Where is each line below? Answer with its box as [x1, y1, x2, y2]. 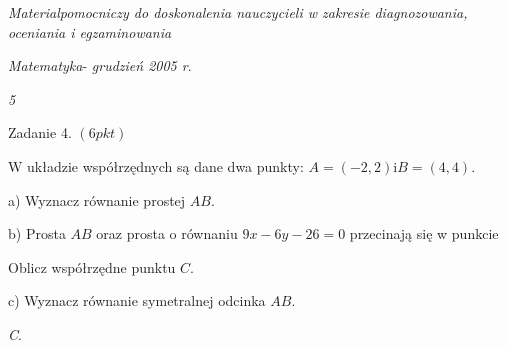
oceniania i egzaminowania [8, 21, 172, 42]
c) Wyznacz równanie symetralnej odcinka [8, 290, 266, 311]
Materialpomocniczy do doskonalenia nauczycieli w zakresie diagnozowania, [8, 2, 468, 22]
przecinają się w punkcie [349, 223, 499, 244]
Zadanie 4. [8, 122, 72, 143]
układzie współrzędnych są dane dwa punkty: [27, 155, 304, 176]
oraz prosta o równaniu [96, 223, 238, 244]
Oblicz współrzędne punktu [8, 256, 176, 277]
